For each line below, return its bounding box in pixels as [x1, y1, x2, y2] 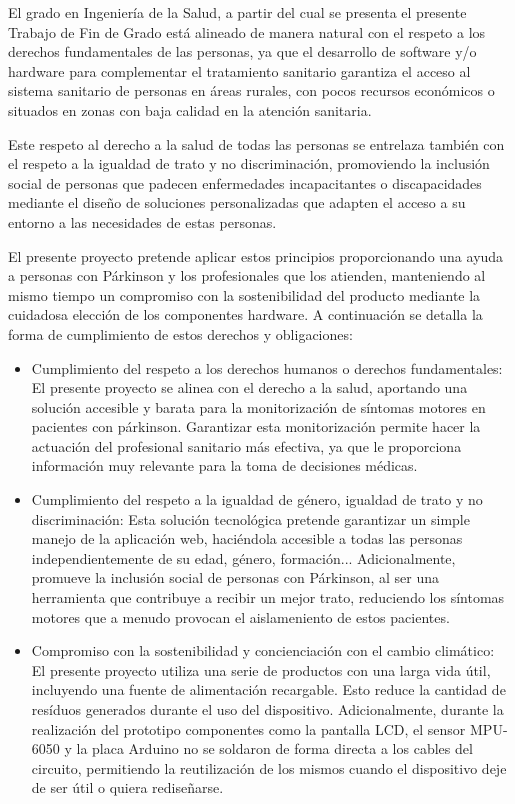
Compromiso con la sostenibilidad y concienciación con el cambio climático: [31, 640, 495, 661]
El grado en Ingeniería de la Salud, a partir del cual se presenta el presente [8, 2, 467, 22]
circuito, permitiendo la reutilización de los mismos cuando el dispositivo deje [31, 757, 507, 778]
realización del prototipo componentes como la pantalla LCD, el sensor [31, 718, 466, 739]
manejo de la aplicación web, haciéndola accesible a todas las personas [31, 528, 463, 549]
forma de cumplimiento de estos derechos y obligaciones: [8, 323, 353, 344]
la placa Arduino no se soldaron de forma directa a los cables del [76, 738, 473, 759]
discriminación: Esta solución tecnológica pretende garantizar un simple [31, 508, 470, 529]
